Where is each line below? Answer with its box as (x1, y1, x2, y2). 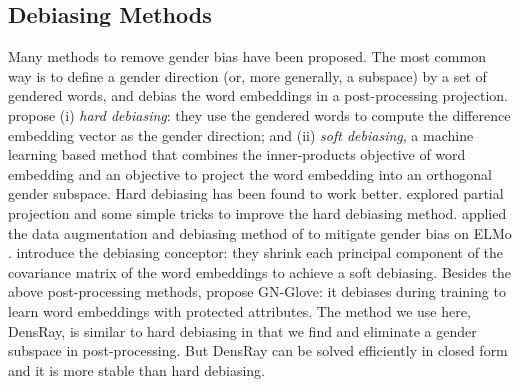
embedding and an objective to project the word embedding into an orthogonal (8, 163, 492, 184)
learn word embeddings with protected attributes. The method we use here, (8, 300, 471, 321)
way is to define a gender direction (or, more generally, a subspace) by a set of (8, 65, 487, 86)
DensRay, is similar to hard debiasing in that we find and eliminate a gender (8, 320, 477, 341)
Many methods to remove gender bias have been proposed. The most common (8, 46, 486, 67)
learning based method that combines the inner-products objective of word (8, 144, 466, 165)
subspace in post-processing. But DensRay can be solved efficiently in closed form (8, 340, 508, 361)
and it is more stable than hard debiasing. (8, 359, 265, 380)
